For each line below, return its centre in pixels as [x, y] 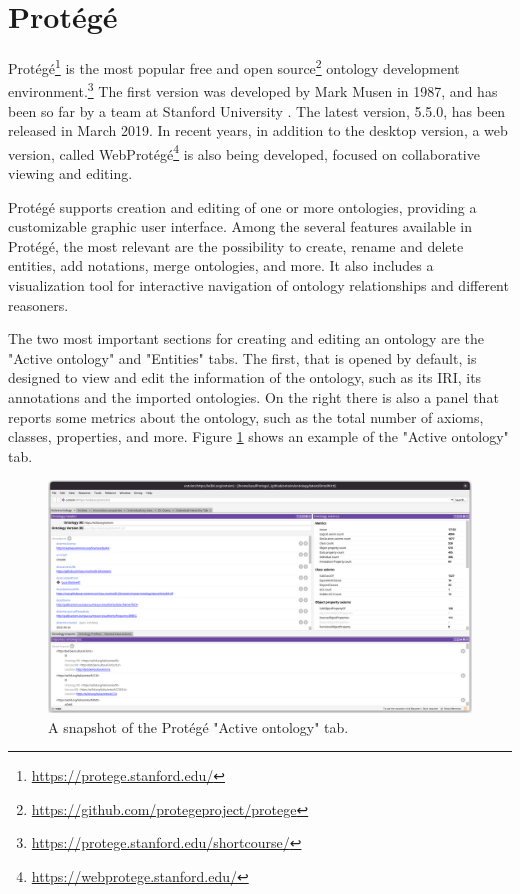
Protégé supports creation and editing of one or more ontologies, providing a [242, 206]
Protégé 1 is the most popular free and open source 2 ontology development [234, 66]
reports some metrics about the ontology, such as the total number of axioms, [246, 416]
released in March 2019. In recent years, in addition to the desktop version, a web [258, 130]
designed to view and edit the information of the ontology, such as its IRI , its [245, 377]
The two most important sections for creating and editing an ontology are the [246, 338]
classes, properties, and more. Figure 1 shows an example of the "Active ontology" [258, 436]
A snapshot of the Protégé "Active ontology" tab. [198, 726]
